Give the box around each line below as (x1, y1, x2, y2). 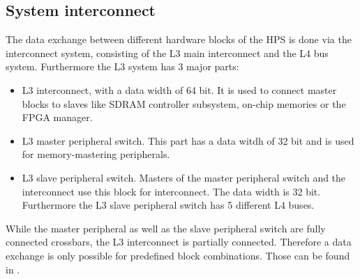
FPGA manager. (22, 110, 93, 125)
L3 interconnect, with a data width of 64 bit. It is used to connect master (22, 82, 337, 97)
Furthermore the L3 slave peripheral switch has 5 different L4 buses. (22, 198, 315, 212)
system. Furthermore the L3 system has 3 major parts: (6, 59, 239, 74)
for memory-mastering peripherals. (22, 147, 170, 161)
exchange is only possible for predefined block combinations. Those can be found (6, 248, 350, 262)
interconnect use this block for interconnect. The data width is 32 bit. (22, 184, 321, 198)
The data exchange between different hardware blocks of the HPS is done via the (6, 32, 352, 47)
